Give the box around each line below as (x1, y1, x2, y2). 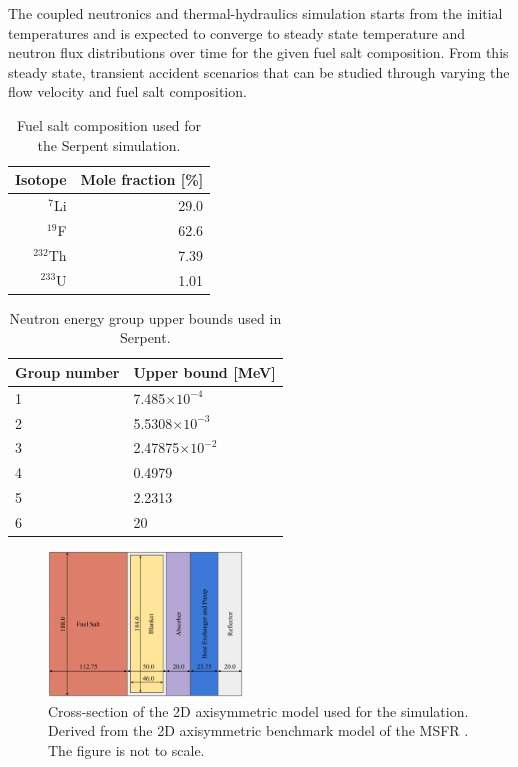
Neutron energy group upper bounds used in (9, 307, 282, 328)
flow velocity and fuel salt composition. (8, 81, 247, 102)
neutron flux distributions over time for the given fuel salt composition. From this (8, 42, 509, 63)
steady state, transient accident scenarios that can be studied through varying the (8, 61, 510, 82)
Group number (15, 361, 120, 382)
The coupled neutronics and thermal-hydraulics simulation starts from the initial (8, 3, 503, 23)
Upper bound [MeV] (133, 361, 276, 382)
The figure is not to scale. (48, 740, 205, 761)
